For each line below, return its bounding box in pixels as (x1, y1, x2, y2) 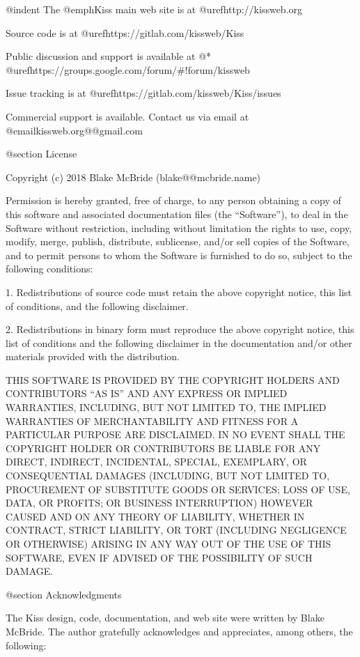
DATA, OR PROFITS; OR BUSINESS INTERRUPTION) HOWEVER (6, 495, 313, 510)
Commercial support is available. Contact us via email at (6, 109, 249, 123)
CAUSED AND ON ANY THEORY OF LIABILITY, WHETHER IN (6, 509, 305, 523)
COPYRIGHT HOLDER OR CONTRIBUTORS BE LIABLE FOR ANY (6, 440, 321, 455)
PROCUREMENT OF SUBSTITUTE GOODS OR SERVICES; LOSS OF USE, (6, 481, 350, 496)
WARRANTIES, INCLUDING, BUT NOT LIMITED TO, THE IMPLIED (6, 400, 327, 415)
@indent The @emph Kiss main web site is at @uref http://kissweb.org (6, 2, 303, 16)
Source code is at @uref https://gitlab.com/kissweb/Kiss (6, 25, 244, 40)
